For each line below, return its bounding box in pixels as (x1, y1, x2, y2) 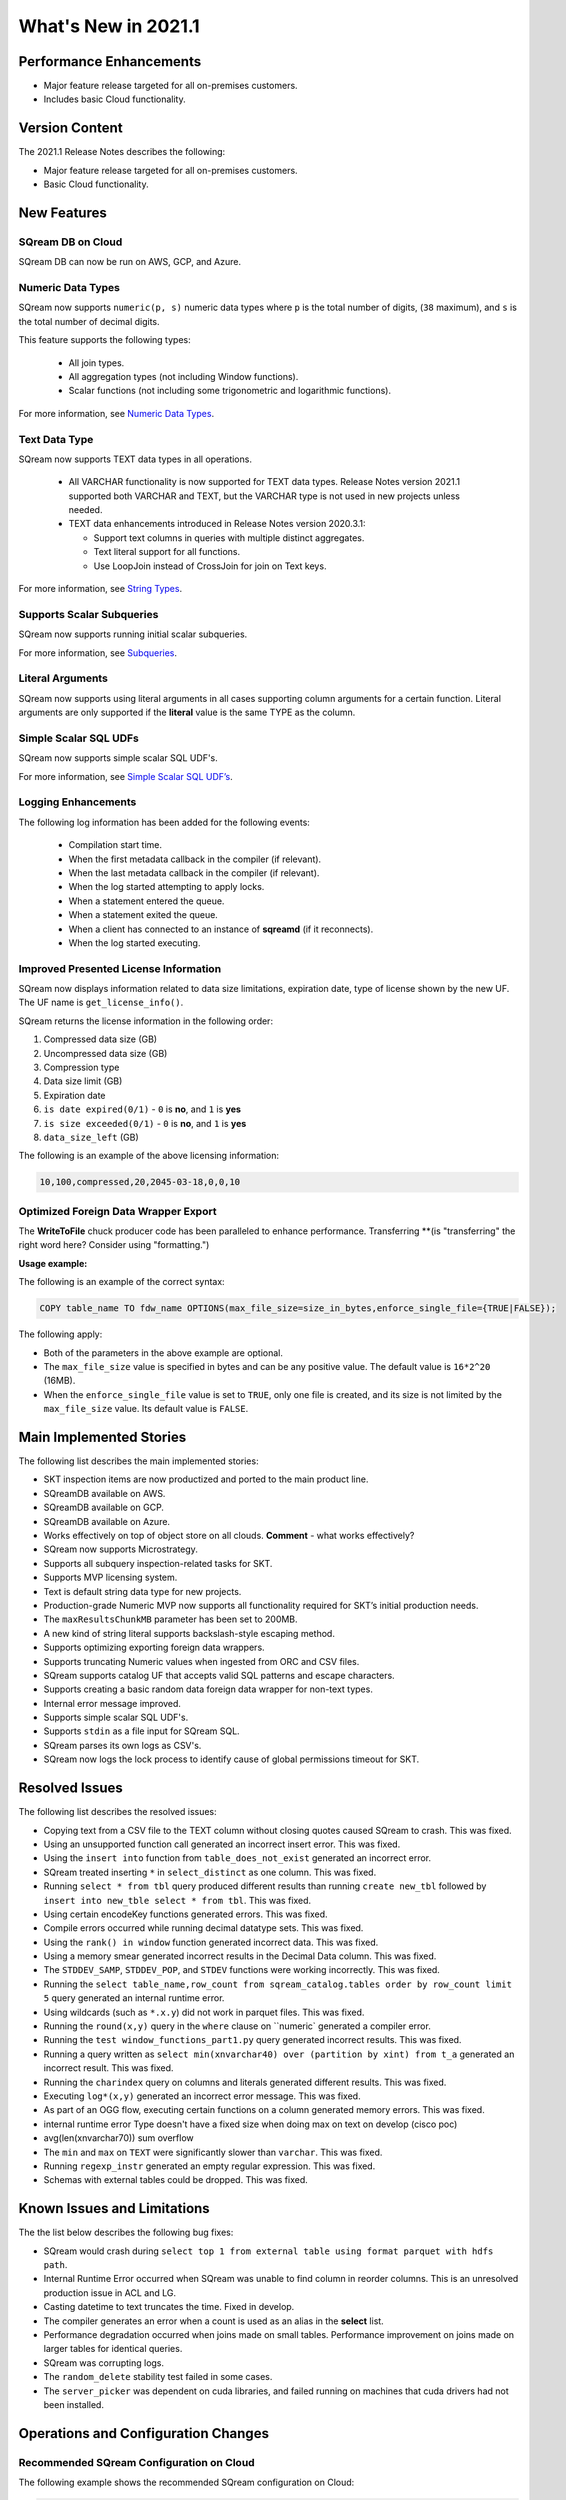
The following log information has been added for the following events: (18, 816, 310, 828)
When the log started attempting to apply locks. (68, 881, 265, 893)
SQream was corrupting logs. (43, 2356, 165, 2369)
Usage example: (18, 1257, 88, 1269)
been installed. (43, 2398, 105, 2410)
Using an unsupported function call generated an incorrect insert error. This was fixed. (43, 1838, 401, 1850)
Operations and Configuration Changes (18, 2425, 270, 2442)
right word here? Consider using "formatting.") (18, 1239, 210, 1251)
